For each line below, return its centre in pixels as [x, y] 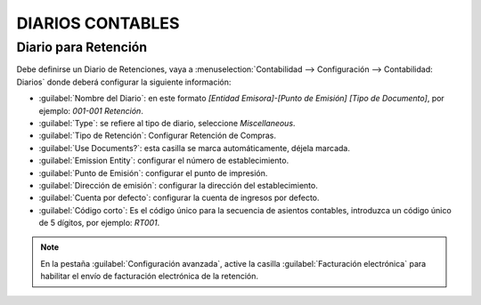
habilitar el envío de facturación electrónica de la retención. [149, 277]
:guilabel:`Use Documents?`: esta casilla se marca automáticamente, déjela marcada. [195, 148]
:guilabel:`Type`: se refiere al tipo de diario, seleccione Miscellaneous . [167, 123]
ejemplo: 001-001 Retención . [91, 110]
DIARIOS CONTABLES [98, 23]
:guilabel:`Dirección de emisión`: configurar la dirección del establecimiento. [178, 185]
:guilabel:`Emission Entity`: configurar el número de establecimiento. [164, 161]
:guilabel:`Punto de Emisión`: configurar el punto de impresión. [153, 173]
